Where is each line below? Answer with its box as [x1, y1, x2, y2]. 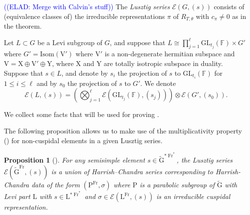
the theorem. [4, 21, 42, 31]
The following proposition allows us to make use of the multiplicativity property [4, 125, 242, 135]
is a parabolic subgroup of [139, 180, 215, 190]
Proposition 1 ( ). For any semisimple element [4, 155, 145, 165]
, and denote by [61, 67, 108, 78]
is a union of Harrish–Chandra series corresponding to [51, 166, 213, 176]
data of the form [31, 180, 80, 190]
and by [36, 78, 57, 88]
